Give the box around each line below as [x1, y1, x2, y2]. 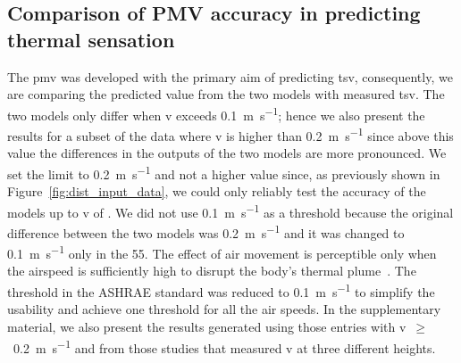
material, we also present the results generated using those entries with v [7, 317, 407, 335]
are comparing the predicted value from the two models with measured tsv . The [7, 85, 445, 103]
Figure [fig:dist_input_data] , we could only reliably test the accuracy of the [7, 182, 426, 201]
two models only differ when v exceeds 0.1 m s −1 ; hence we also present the [7, 103, 425, 124]
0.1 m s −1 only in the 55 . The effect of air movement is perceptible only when [7, 242, 437, 262]
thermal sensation [7, 25, 175, 53]
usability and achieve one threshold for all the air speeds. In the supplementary [7, 300, 441, 318]
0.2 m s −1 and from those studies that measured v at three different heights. [13, 335, 436, 357]
